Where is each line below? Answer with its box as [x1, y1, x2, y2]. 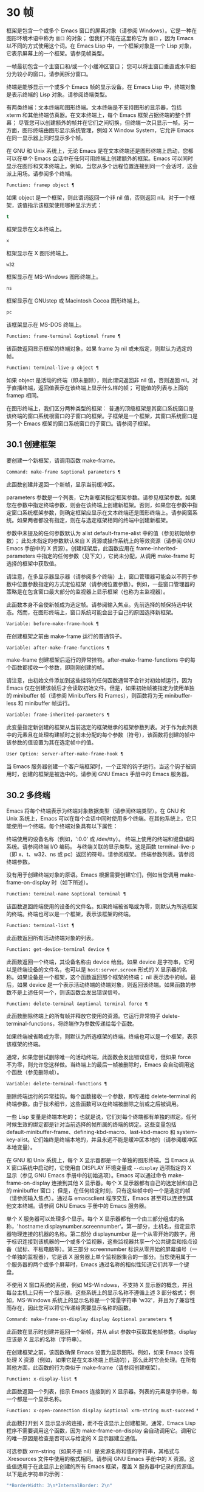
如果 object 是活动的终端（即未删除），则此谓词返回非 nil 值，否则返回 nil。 [6, 376, 192, 384]
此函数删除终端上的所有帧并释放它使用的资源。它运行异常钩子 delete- [6, 1012, 180, 1020]
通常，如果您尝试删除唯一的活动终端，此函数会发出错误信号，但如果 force [6, 1054, 191, 1061]
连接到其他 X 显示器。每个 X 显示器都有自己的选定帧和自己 [51, 1179, 198, 1187]
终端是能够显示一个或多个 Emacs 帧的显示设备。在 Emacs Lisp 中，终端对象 [6, 83, 196, 90]
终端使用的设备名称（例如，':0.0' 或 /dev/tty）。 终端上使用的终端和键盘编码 [6, 835, 195, 842]
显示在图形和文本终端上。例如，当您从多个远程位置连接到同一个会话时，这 [6, 162, 192, 169]
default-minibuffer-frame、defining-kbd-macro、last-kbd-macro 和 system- [6, 1129, 197, 1136]
